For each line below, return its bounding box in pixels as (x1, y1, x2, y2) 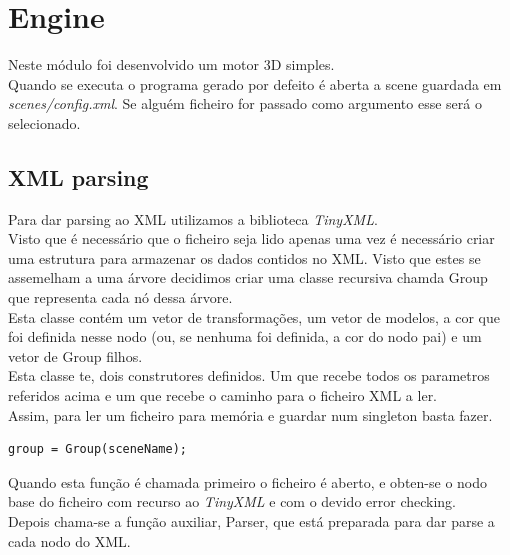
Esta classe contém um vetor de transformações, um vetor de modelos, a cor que (8, 306, 500, 327)
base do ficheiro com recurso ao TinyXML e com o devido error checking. (8, 491, 457, 512)
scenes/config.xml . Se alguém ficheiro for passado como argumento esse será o (8, 93, 482, 114)
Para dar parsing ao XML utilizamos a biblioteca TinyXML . (8, 208, 378, 229)
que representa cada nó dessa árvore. (8, 287, 233, 308)
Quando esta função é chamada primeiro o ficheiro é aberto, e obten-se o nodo (8, 471, 488, 492)
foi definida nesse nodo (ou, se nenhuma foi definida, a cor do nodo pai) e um (8, 326, 482, 347)
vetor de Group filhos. (8, 345, 143, 366)
